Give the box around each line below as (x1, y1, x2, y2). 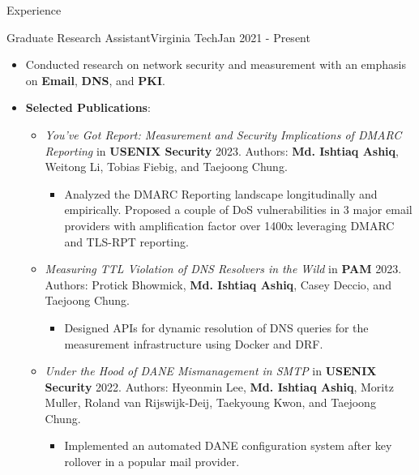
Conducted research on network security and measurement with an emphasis (25, 56, 406, 73)
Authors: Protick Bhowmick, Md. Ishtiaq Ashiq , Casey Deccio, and (45, 276, 391, 293)
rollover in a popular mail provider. (64, 453, 240, 470)
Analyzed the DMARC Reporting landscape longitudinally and (64, 185, 378, 202)
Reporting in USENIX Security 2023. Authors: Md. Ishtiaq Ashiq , (45, 142, 399, 159)
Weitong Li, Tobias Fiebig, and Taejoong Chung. (45, 158, 288, 175)
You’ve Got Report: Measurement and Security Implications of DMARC (45, 126, 402, 143)
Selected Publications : (25, 99, 151, 116)
